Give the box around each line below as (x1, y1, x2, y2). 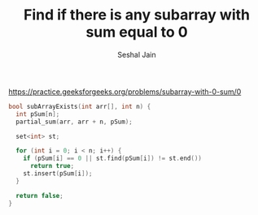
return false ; (15, 191, 63, 200)
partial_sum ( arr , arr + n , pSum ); (15, 118, 133, 126)
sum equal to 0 (85, 23, 189, 41)
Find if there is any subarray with (23, 6, 251, 24)
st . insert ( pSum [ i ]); (23, 170, 93, 178)
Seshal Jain (117, 49, 156, 59)
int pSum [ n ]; (15, 110, 60, 118)
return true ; (29, 162, 75, 170)
